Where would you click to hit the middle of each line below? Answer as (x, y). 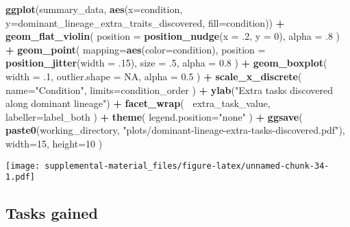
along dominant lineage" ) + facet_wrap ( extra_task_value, (138, 103)
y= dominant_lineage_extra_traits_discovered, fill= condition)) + (145, 22)
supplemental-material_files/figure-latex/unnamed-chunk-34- (187, 166)
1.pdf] (20, 177)
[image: (23, 166)
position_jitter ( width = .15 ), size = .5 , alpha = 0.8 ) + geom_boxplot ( (166, 63)
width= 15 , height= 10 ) (54, 143)
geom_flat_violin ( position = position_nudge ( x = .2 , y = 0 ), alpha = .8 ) (173, 36)
